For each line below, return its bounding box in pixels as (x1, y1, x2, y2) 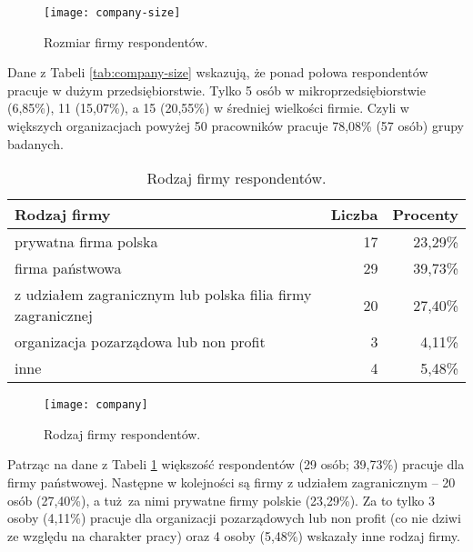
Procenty (392, 204, 458, 226)
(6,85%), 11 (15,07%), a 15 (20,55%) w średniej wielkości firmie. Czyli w (7, 98, 409, 117)
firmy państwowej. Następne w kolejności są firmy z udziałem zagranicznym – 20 (7, 473, 456, 492)
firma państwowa (15, 257, 122, 279)
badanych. (7, 134, 64, 153)
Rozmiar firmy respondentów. (44, 32, 208, 51)
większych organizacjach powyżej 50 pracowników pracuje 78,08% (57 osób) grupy (7, 116, 464, 135)
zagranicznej (15, 305, 93, 326)
